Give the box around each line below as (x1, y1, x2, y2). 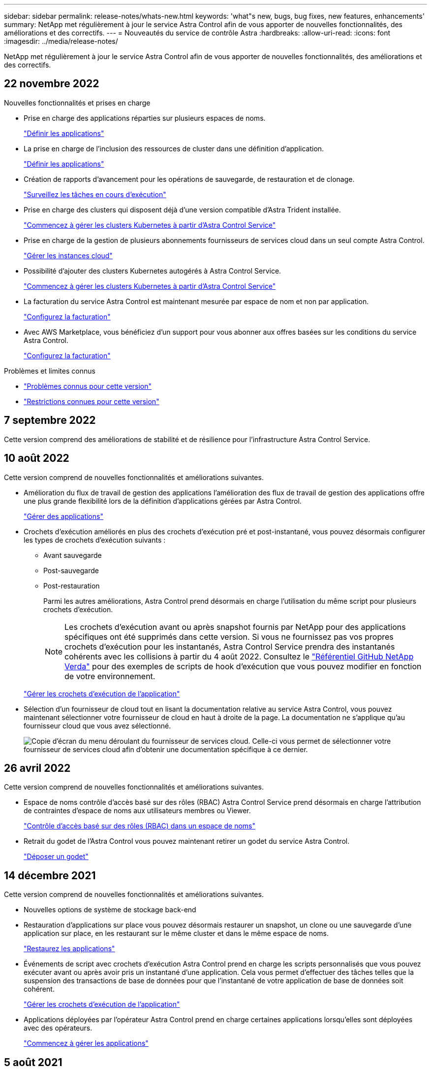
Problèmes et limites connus (4, 366, 95, 375)
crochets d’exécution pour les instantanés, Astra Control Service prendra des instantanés (64, 641, 395, 652)
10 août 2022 (4, 452, 69, 465)
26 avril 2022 (4, 761, 71, 774)
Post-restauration (43, 581, 100, 590)
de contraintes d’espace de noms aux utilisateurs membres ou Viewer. (24, 806, 251, 815)
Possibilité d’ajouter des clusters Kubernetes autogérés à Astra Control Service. (24, 266, 281, 275)
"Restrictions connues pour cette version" (24, 397, 159, 406)
